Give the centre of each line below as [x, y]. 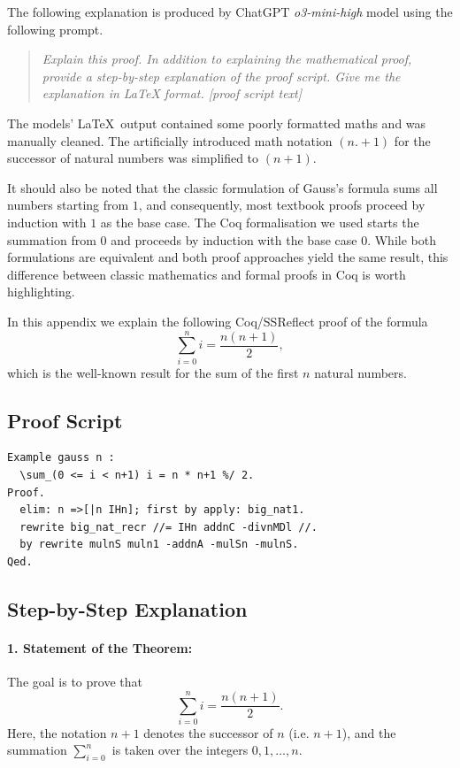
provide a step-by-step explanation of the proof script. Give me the [221, 76]
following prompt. [55, 29]
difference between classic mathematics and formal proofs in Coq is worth [207, 274]
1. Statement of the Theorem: [100, 647]
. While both [402, 239]
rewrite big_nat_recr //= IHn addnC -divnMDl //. [169, 527]
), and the [369, 732]
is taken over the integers [180, 750]
